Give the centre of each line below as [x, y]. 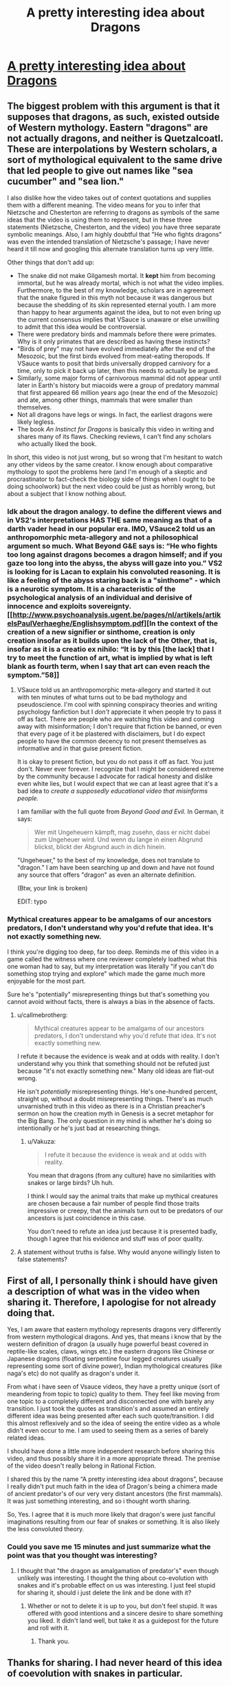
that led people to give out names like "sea [100, 170]
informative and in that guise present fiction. [80, 749]
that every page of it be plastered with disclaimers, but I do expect [111, 734]
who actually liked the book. [57, 444]
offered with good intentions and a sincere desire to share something [125, 1613]
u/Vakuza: [42, 1141]
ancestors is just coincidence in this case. [87, 1218]
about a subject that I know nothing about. [67, 494]
